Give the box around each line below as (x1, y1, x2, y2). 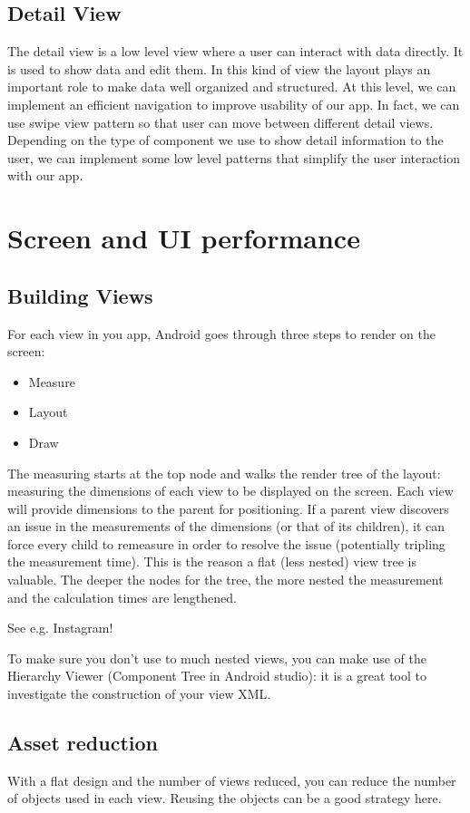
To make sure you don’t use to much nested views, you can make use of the (7, 648, 426, 667)
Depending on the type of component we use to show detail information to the (7, 131, 444, 150)
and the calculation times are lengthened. (7, 587, 237, 606)
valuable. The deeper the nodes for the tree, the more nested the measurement (7, 570, 444, 589)
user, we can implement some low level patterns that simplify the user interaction (7, 148, 461, 167)
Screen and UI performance (7, 219, 360, 256)
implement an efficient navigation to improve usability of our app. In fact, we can (7, 94, 460, 113)
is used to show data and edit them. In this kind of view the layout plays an (7, 59, 431, 78)
